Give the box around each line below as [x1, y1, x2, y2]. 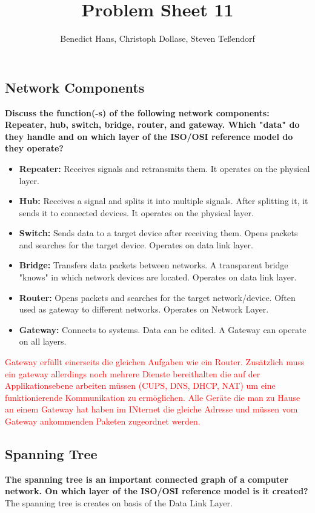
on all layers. [19, 335, 67, 348]
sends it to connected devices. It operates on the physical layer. [19, 206, 254, 219]
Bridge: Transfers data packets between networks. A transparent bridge [19, 259, 288, 271]
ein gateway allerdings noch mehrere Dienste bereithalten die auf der [5, 367, 260, 380]
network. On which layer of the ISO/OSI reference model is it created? [5, 485, 308, 497]
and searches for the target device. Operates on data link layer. [19, 238, 253, 251]
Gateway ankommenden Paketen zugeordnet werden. [5, 415, 201, 427]
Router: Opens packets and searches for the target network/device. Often [19, 291, 296, 303]
